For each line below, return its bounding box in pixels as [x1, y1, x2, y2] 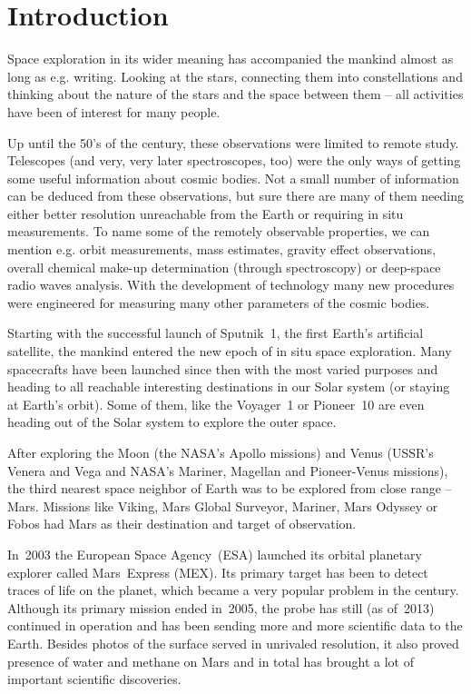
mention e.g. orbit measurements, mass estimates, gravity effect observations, [7, 240, 437, 259]
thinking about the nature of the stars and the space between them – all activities [7, 84, 464, 104]
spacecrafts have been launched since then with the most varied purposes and [7, 359, 438, 378]
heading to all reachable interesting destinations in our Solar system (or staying [7, 377, 450, 396]
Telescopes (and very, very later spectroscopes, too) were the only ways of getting [7, 151, 461, 170]
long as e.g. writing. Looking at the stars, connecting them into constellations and [7, 66, 463, 85]
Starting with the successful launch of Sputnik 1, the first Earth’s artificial [7, 323, 424, 342]
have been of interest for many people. [7, 102, 221, 121]
